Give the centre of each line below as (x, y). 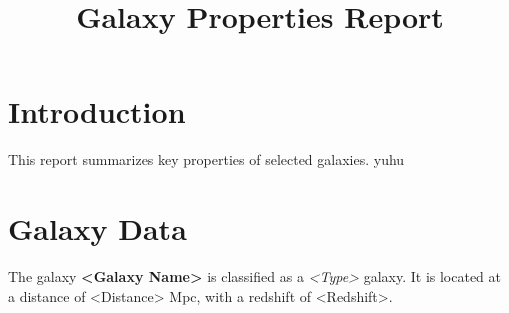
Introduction (97, 111)
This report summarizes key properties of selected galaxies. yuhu (206, 159)
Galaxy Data (97, 228)
